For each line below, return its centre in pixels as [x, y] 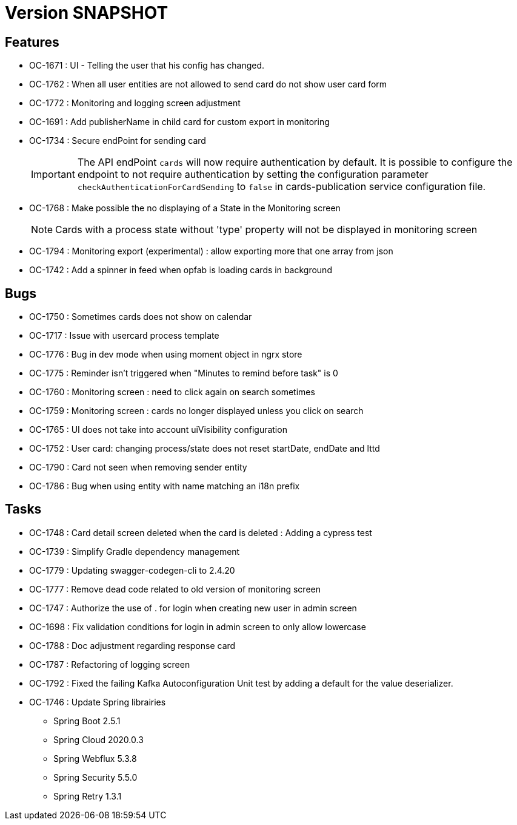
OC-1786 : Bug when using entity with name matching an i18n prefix [165, 486]
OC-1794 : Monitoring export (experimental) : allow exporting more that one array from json [211, 251]
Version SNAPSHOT [87, 13]
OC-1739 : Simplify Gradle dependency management [135, 551]
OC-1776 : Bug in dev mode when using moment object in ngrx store [166, 355]
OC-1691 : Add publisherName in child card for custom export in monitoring [179, 122]
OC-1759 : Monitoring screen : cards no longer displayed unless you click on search [196, 411]
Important [53, 175]
